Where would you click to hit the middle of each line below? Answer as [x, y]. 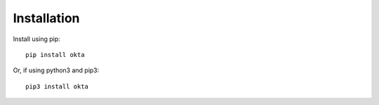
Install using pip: [37, 39]
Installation [46, 18]
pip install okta [55, 55]
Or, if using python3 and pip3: [56, 70]
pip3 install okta [57, 86]
